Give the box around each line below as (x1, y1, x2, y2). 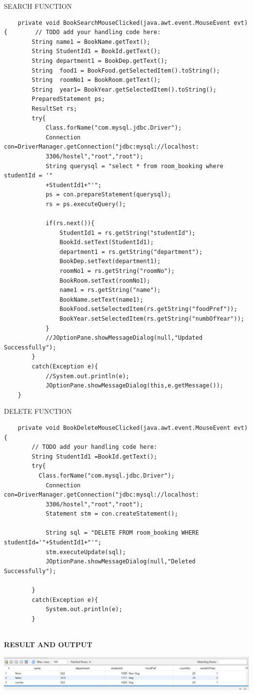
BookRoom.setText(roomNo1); (59, 277, 150, 284)
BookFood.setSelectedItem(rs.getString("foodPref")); (59, 306, 237, 313)
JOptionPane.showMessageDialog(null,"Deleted (45, 558, 196, 565)
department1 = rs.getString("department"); (59, 248, 203, 255)
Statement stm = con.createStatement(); (45, 510, 178, 518)
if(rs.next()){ (45, 220, 95, 227)
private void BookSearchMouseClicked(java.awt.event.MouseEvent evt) (18, 19, 248, 26)
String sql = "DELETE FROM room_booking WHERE (45, 529, 199, 537)
